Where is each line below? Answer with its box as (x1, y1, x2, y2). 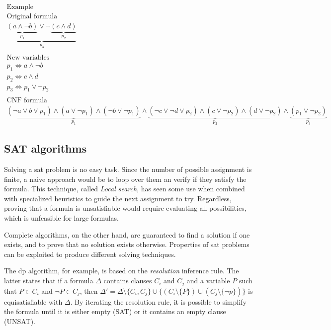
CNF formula (6, 97, 48, 104)
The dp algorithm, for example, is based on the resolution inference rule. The (4, 265, 239, 276)
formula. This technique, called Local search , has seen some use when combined (4, 183, 245, 194)
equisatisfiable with (4, 296, 63, 307)
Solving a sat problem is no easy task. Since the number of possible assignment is (4, 164, 252, 174)
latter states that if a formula (4, 275, 93, 286)
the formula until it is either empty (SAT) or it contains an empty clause (4, 306, 226, 317)
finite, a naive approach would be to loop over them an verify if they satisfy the (4, 173, 247, 184)
